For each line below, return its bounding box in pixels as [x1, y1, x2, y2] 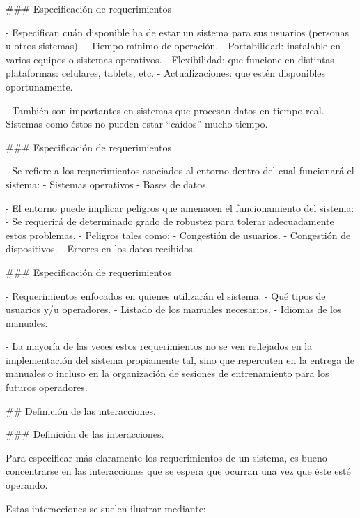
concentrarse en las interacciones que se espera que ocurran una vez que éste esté [6, 464, 351, 478]
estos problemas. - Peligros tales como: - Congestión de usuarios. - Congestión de [6, 227, 351, 242]
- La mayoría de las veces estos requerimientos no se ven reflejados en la [6, 339, 313, 353]
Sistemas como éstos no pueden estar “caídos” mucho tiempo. [6, 116, 268, 131]
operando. [6, 478, 48, 492]
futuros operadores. [6, 380, 88, 395]
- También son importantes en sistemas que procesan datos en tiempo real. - [6, 102, 331, 117]
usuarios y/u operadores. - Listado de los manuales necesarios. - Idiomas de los [6, 302, 342, 317]
